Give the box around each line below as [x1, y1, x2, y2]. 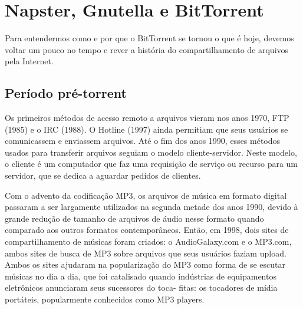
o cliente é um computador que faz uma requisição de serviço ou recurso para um [5, 157, 298, 170]
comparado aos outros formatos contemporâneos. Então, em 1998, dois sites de [5, 223, 289, 236]
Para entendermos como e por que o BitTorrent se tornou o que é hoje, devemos [5, 32, 294, 44]
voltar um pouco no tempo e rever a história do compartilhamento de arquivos [5, 43, 289, 55]
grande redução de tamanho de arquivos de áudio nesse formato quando [5, 212, 264, 224]
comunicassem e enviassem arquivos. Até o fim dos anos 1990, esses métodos [5, 134, 281, 147]
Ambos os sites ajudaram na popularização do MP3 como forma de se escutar [5, 258, 285, 271]
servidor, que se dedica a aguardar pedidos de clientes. [5, 169, 201, 182]
